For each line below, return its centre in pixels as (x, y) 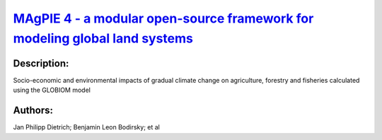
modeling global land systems (103, 38)
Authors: (33, 111)
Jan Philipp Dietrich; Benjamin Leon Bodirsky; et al (87, 127)
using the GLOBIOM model (52, 90)
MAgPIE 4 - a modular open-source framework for (163, 18)
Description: (41, 63)
